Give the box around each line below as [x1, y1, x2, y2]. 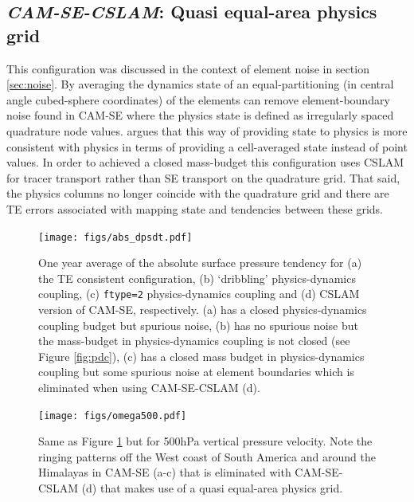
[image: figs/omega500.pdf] [38, 410, 187, 422]
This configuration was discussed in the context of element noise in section [6, 60, 369, 76]
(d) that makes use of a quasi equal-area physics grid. [81, 480, 343, 496]
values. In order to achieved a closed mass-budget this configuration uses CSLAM [6, 154, 404, 171]
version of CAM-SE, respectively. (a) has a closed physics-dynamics [38, 301, 367, 318]
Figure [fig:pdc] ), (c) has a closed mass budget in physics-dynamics [38, 347, 365, 364]
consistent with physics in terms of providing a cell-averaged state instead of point [6, 138, 408, 155]
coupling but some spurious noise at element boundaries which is [38, 363, 354, 380]
